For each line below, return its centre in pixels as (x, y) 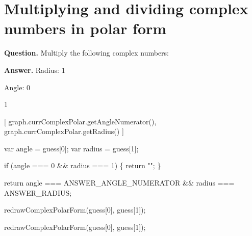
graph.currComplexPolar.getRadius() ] (64, 131)
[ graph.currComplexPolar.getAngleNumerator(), (80, 121)
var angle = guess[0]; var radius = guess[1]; (71, 148)
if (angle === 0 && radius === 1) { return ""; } (83, 165)
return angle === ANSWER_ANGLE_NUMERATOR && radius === (119, 183)
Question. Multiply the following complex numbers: (86, 53)
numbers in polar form (85, 28)
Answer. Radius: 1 (35, 70)
